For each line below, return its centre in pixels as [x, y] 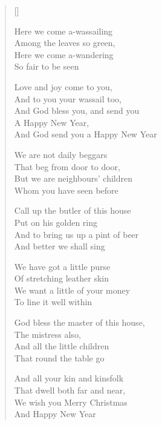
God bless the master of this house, [79, 322]
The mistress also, [47, 334]
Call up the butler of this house [73, 210]
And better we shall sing [60, 246]
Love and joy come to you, [63, 86]
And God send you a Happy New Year [86, 134]
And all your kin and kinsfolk [69, 378]
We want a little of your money [72, 290]
